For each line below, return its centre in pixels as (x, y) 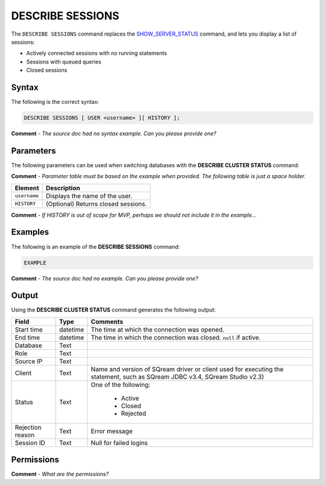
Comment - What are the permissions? (60, 474)
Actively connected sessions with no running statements (97, 53)
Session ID (30, 443)
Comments (107, 321)
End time (27, 337)
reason (25, 435)
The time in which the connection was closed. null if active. (176, 337)
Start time (29, 329)
